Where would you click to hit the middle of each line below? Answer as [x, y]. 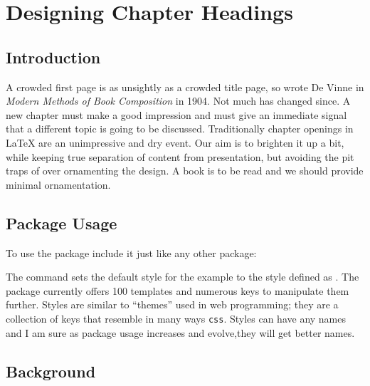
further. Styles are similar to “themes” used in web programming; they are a [172, 304]
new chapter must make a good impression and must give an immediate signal [176, 114]
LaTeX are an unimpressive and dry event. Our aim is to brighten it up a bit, [175, 142]
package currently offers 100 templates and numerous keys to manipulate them [178, 290]
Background [51, 371]
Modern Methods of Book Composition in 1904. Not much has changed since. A [178, 101]
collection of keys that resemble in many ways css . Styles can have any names [176, 318]
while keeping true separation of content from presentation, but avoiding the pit [180, 156]
